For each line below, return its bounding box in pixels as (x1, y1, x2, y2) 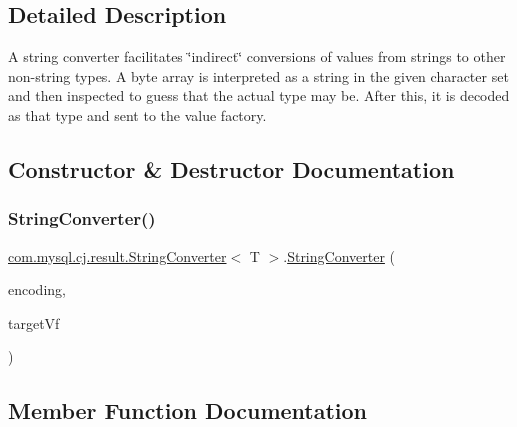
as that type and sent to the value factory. (8, 104, 267, 125)
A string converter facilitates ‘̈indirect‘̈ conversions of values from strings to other (8, 46, 506, 67)
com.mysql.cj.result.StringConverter (8, 245, 227, 266)
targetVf (8, 312, 60, 333)
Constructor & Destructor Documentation (8, 153, 455, 184)
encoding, (8, 279, 66, 300)
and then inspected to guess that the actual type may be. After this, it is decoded (8, 85, 510, 106)
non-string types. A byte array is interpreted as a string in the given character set (8, 65, 509, 86)
